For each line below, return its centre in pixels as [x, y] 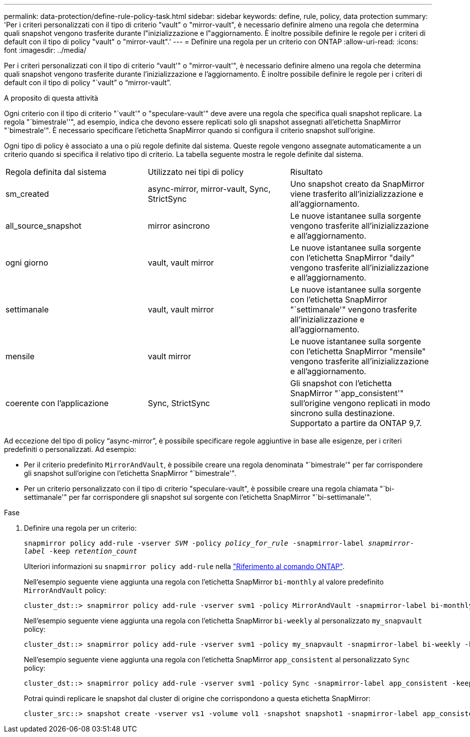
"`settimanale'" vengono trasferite [353, 309]
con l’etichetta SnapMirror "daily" [352, 258]
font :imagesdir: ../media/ [45, 50]
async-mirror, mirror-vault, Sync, [209, 189]
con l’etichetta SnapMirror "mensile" [358, 351]
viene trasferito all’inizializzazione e [357, 194]
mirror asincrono [179, 226]
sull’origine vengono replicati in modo [360, 403]
